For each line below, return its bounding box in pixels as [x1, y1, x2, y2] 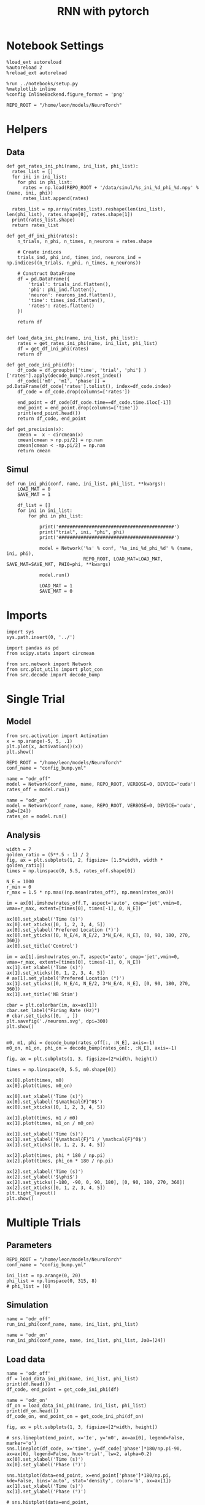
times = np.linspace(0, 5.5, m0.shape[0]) [6, 1066, 117, 1072]
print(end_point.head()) [17, 410, 81, 416]
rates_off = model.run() [6, 786, 70, 792]
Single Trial [6, 692, 66, 706]
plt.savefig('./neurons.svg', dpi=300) [6, 1018, 109, 1024]
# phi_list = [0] [6, 1283, 51, 1290]
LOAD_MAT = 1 [39, 582, 72, 589]
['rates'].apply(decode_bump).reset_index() [6, 373, 122, 379]
